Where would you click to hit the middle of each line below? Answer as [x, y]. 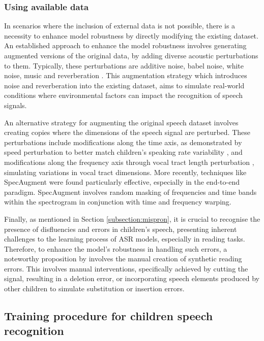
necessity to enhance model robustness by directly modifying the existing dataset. [131, 35]
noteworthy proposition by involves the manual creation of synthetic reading [123, 259]
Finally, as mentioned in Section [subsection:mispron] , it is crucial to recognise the [132, 218]
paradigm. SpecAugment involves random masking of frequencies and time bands [130, 192]
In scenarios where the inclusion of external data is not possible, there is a [120, 26]
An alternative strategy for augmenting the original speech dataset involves [121, 122]
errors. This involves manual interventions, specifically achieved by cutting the [126, 268]
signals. [16, 105]
